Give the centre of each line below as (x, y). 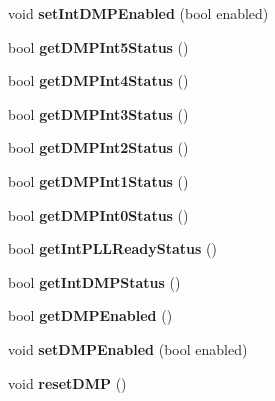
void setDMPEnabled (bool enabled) (128, 348)
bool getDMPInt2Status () (98, 147)
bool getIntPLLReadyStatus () (112, 248)
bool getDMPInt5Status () (98, 46)
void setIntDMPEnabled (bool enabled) (138, 13)
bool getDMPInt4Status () (98, 80)
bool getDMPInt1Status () (98, 180)
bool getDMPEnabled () (90, 315)
